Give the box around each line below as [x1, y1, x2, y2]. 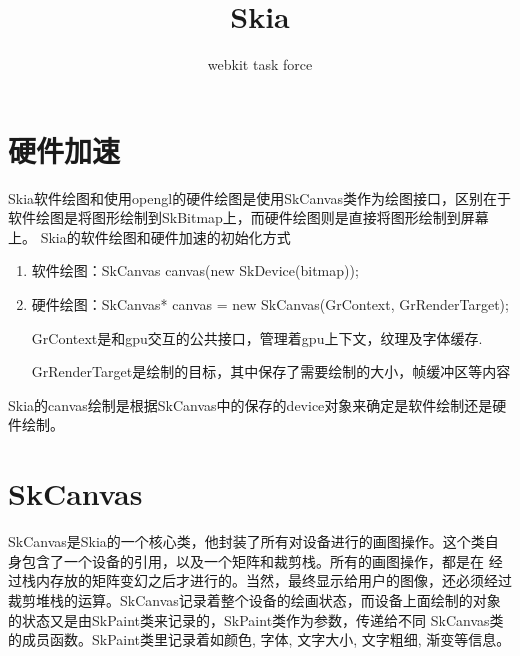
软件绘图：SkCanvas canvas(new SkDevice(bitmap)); [31, 260, 359, 281]
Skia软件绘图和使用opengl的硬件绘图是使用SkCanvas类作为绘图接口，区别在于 [8, 187, 511, 208]
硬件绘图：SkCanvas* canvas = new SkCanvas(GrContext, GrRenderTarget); [31, 294, 509, 315]
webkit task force [207, 54, 313, 75]
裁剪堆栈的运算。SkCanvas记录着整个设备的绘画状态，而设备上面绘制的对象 [8, 589, 501, 610]
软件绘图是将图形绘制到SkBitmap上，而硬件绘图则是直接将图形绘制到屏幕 [8, 207, 489, 228]
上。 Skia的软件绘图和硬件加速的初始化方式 [8, 226, 291, 247]
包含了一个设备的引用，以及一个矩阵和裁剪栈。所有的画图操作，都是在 [21, 550, 484, 571]
